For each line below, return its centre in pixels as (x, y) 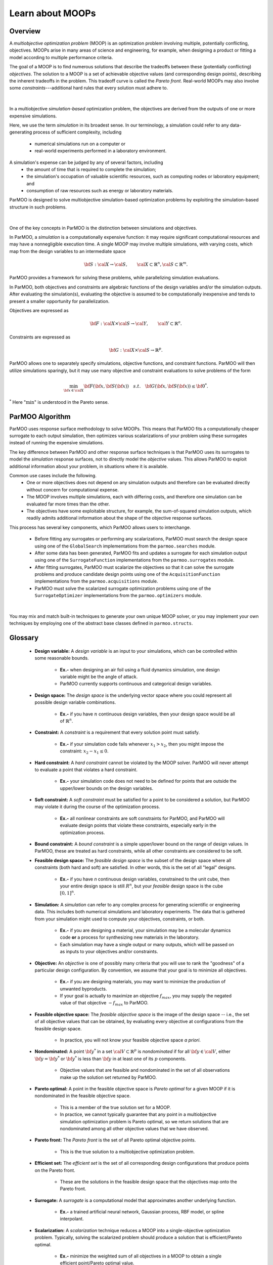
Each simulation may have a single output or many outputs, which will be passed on (147, 944)
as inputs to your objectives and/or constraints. (109, 952)
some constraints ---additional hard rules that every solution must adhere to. (89, 88)
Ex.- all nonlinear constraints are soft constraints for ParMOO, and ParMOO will (142, 818)
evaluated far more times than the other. (68, 504)
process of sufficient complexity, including (77, 132)
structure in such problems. (38, 207)
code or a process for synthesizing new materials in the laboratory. (130, 937)
